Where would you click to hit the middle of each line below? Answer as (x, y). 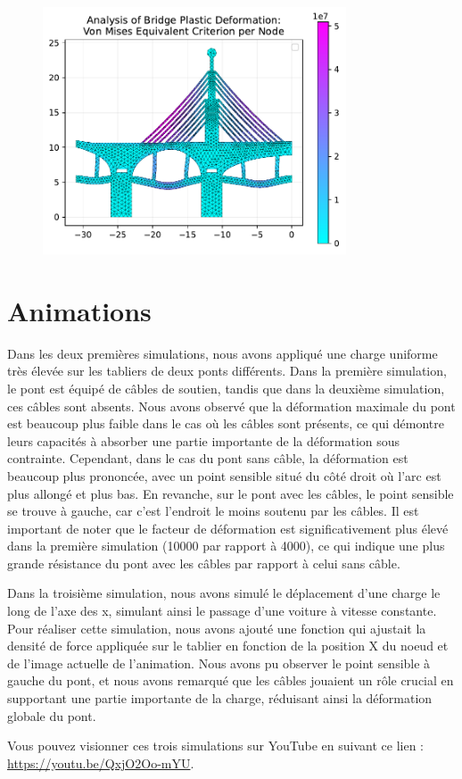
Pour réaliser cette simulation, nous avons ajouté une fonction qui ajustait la (217, 628)
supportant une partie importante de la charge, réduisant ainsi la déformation (220, 698)
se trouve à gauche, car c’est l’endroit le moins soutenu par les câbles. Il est (213, 511)
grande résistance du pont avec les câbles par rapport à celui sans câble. (204, 563)
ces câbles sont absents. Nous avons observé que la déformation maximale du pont (231, 406)
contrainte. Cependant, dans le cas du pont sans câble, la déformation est (208, 458)
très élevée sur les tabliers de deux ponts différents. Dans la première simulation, (227, 371)
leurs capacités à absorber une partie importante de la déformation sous (204, 440)
